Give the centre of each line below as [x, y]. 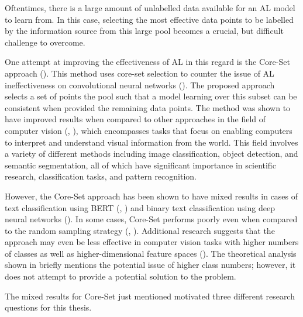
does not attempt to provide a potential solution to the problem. [120, 276]
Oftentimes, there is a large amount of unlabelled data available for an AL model [150, 8]
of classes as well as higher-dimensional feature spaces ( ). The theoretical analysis [151, 253]
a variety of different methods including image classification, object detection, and [151, 154]
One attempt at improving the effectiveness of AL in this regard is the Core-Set [147, 62]
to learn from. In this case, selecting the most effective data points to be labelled [149, 19]
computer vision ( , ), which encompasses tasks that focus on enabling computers [149, 130]
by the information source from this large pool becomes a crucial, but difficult [144, 31]
